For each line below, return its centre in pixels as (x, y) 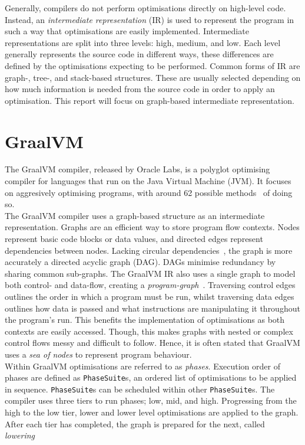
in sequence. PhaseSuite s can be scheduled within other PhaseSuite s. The (140, 389)
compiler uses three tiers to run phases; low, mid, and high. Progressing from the (151, 400)
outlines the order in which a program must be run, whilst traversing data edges (150, 296)
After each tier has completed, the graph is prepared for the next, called (135, 423)
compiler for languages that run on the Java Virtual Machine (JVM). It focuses (148, 181)
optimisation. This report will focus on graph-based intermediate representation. (150, 100)
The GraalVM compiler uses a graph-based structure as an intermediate (135, 215)
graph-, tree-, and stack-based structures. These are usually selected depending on (153, 77)
